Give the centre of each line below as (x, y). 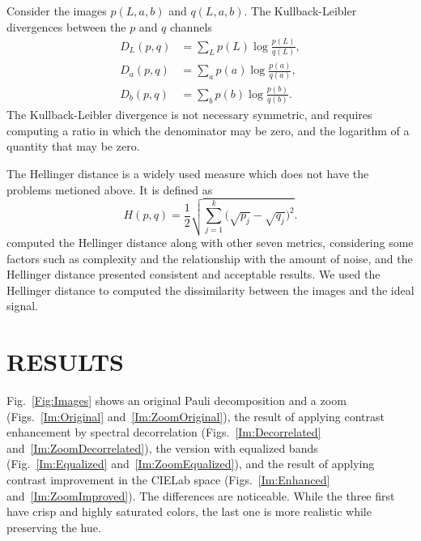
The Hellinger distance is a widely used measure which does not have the (188, 173)
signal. (22, 306)
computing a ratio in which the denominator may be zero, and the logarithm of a (208, 130)
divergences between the (66, 26)
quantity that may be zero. (73, 146)
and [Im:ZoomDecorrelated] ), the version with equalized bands (162, 447)
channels (191, 26)
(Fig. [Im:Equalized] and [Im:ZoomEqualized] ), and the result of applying (191, 464)
